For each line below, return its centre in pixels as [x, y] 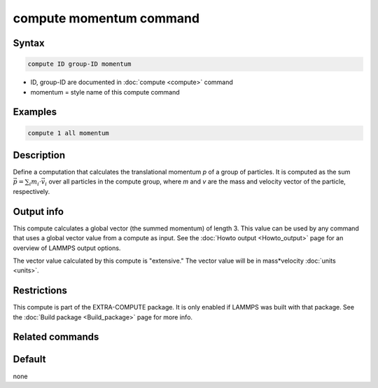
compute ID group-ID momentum [79, 64]
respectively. [31, 191]
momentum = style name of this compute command [105, 92]
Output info [38, 211]
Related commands [56, 337]
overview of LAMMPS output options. [67, 248]
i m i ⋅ [35, 183]
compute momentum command [106, 18]
